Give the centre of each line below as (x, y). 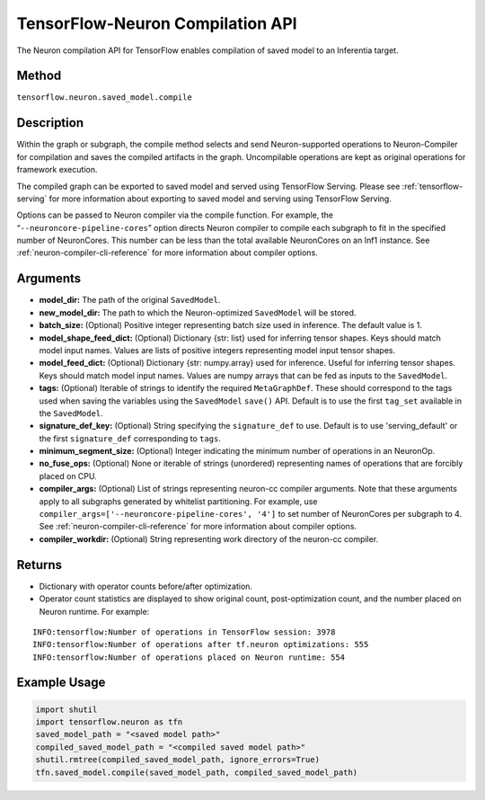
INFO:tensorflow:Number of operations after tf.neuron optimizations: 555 (201, 644)
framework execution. (57, 170)
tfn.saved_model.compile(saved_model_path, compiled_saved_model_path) (197, 772)
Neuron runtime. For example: (94, 611)
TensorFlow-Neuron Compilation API (157, 23)
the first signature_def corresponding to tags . (130, 438)
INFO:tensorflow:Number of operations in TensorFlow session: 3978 (184, 632)
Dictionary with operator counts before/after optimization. (146, 586)
